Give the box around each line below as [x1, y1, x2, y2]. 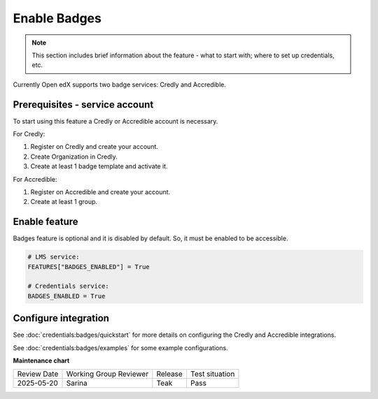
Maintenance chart [13, 356, 70, 365]
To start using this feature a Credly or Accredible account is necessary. [13, 117, 218, 125]
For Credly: [13, 130, 45, 138]
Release [156, 369, 183, 379]
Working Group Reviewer [66, 369, 149, 379]
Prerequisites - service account [13, 99, 154, 110]
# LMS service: [27, 253, 80, 261]
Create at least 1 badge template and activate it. [30, 162, 168, 171]
